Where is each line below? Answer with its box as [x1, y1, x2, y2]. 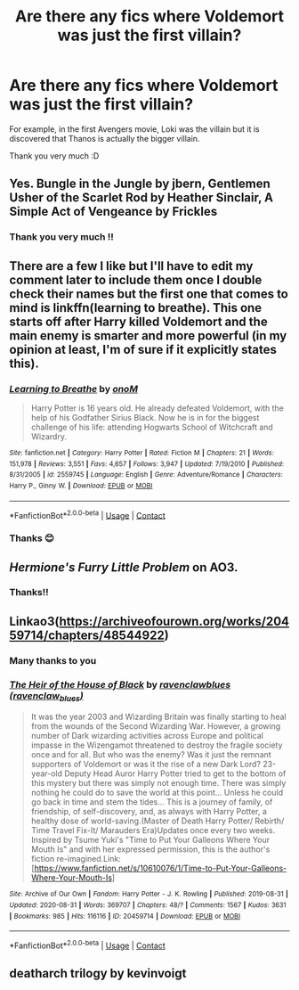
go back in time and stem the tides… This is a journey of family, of [30, 797, 273, 807]
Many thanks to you [9, 654, 97, 667]
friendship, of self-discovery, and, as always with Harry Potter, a [30, 806, 267, 817]
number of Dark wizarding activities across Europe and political [30, 731, 264, 741]
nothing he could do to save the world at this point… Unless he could [30, 787, 283, 798]
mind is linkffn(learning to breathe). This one [9, 300, 263, 315]
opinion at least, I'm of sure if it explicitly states [9, 341, 278, 357]
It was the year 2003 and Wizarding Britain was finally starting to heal [30, 711, 287, 723]
